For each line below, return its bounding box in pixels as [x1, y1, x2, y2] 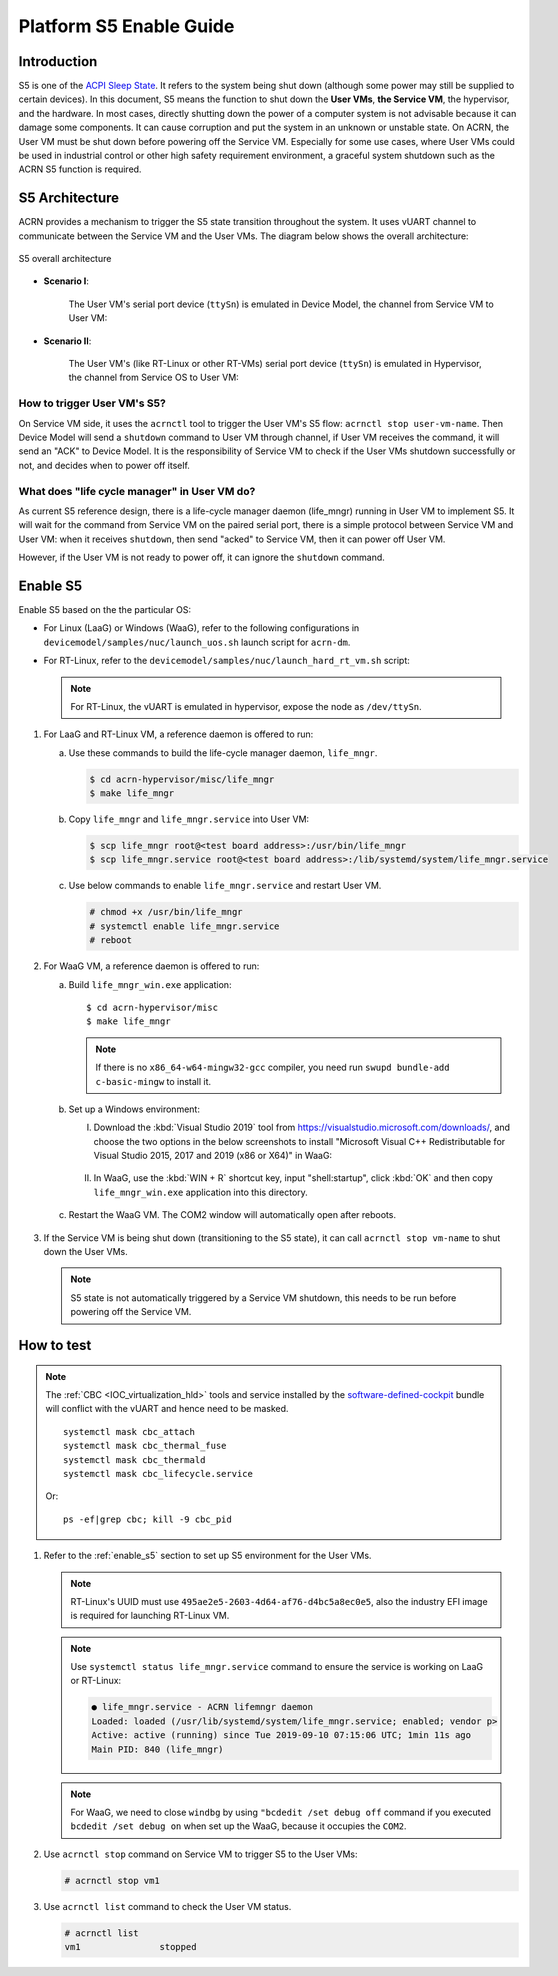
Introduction [18, 53, 98, 70]
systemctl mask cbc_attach [63, 1426, 195, 1437]
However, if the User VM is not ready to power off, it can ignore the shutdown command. [18, 551, 385, 564]
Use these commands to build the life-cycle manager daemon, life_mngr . [68, 746, 378, 759]
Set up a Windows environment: [68, 1103, 200, 1115]
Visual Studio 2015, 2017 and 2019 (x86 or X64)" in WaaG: [93, 1150, 333, 1162]
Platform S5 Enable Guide [18, 15, 235, 37]
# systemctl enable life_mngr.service [89, 920, 280, 932]
